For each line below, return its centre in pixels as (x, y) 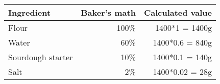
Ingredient (30, 12)
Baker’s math (108, 12)
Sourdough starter (41, 57)
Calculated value (178, 12)
